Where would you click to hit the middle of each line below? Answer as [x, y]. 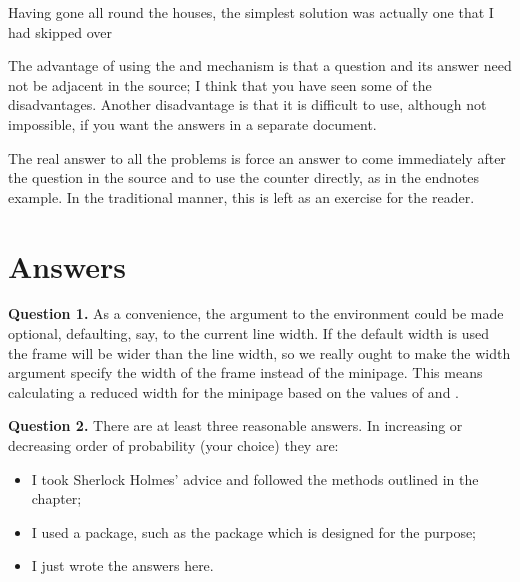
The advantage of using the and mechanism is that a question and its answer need [260, 65]
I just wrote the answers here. [122, 565]
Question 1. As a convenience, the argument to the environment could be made [256, 313]
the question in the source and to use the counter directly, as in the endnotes [244, 177]
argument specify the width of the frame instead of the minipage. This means [245, 372]
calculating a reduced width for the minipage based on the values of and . [233, 391]
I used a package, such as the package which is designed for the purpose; [254, 531]
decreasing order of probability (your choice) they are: [173, 445]
